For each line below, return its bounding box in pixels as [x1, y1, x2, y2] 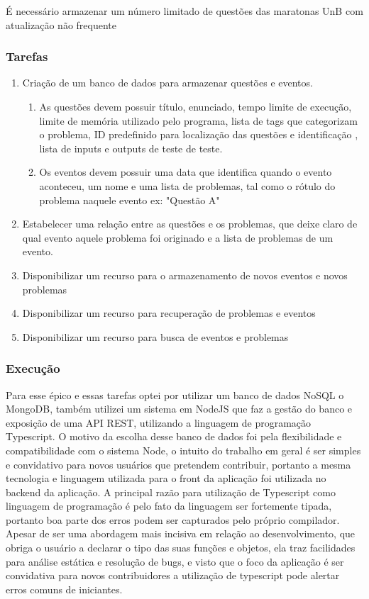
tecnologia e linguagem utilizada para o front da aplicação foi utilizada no [6, 471, 326, 486]
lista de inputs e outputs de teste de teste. [39, 140, 223, 155]
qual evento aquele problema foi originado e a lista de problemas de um [22, 230, 334, 245]
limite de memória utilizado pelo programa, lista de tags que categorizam [39, 113, 358, 128]
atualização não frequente [6, 17, 116, 32]
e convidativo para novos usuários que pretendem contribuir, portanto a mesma [6, 457, 351, 471]
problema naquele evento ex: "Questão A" [39, 192, 220, 207]
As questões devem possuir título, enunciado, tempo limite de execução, [39, 99, 352, 113]
